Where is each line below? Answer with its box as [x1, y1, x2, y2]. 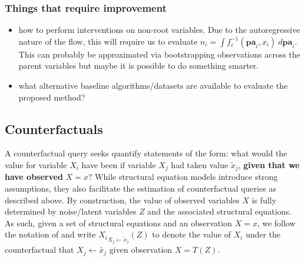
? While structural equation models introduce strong [88, 170, 278, 183]
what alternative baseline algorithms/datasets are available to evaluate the [18, 79, 288, 91]
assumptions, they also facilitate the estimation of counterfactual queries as [5, 182, 277, 195]
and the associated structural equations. [147, 205, 291, 217]
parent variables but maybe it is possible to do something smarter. [18, 59, 259, 72]
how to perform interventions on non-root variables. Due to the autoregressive [18, 24, 300, 36]
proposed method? [18, 91, 85, 103]
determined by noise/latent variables [5, 205, 137, 217]
